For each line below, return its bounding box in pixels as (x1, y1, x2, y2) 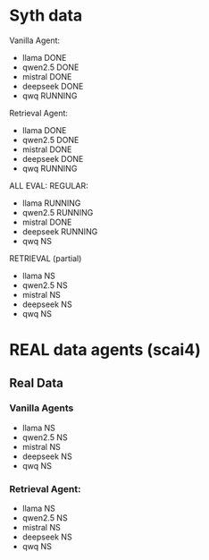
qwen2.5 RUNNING (21, 207, 94, 217)
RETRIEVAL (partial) (9, 252, 82, 264)
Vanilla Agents (9, 402, 74, 414)
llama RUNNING (21, 198, 81, 208)
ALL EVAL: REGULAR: (9, 180, 88, 191)
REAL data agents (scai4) (9, 340, 201, 361)
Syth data (9, 5, 83, 26)
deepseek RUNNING (21, 225, 98, 237)
